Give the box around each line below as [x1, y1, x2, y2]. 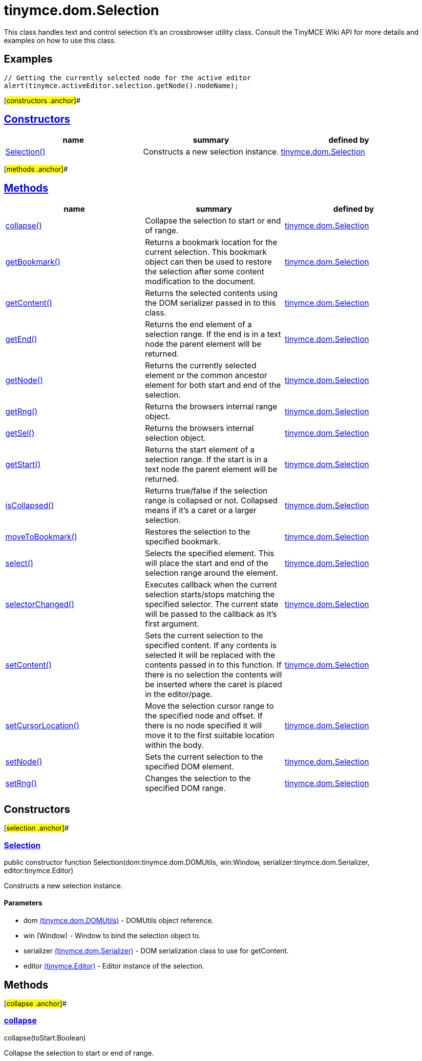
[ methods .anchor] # [4, 165, 68, 174]
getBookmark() [5, 257, 61, 267]
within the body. [145, 740, 204, 750]
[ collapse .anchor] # [4, 999, 67, 1008]
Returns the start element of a [145, 445, 255, 455]
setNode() [5, 757, 42, 767]
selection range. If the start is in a [145, 454, 268, 465]
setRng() [5, 778, 37, 789]
